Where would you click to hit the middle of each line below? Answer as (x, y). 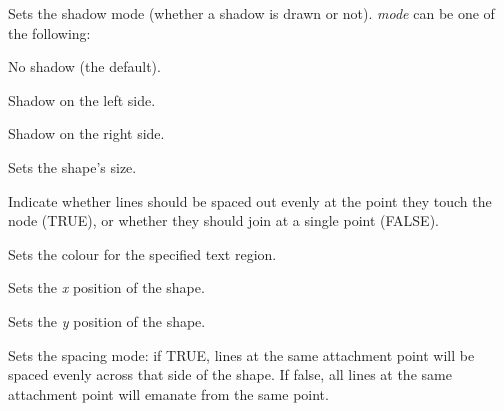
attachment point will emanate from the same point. (168, 393)
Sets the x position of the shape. (106, 287)
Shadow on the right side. (86, 133)
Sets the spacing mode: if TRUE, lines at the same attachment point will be (241, 354)
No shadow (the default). (84, 66)
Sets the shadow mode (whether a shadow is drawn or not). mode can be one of (251, 13)
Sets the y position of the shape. (107, 320)
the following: (49, 32)
